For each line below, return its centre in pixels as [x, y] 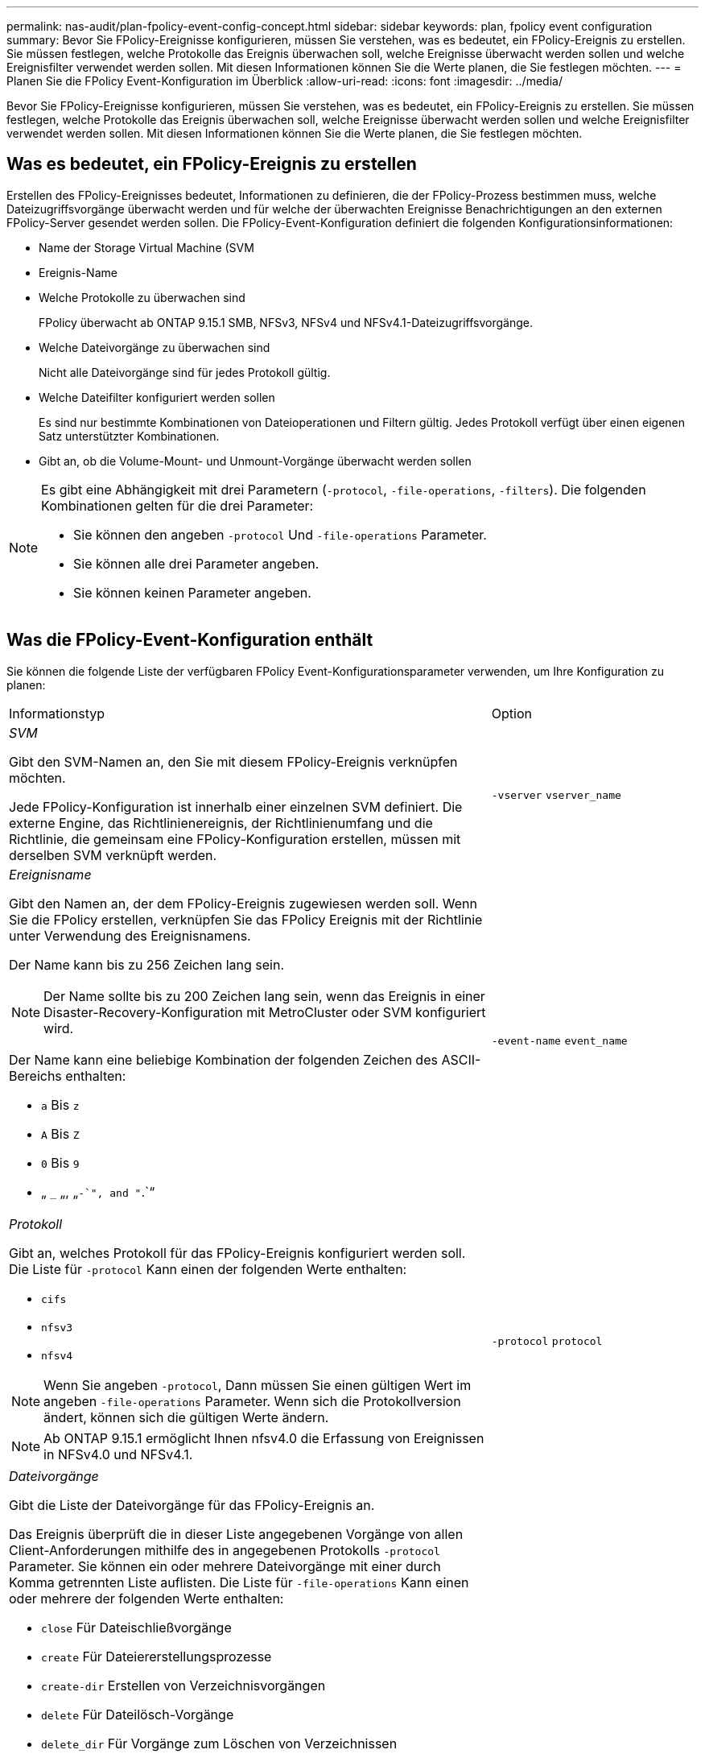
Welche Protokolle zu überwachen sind [142, 297]
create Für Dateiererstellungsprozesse [157, 1656]
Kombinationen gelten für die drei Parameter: [177, 505]
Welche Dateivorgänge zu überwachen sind [155, 347]
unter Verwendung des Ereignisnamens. [130, 935]
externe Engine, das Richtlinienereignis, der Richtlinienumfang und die [221, 823]
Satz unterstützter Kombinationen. [129, 436]
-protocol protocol [547, 1342]
